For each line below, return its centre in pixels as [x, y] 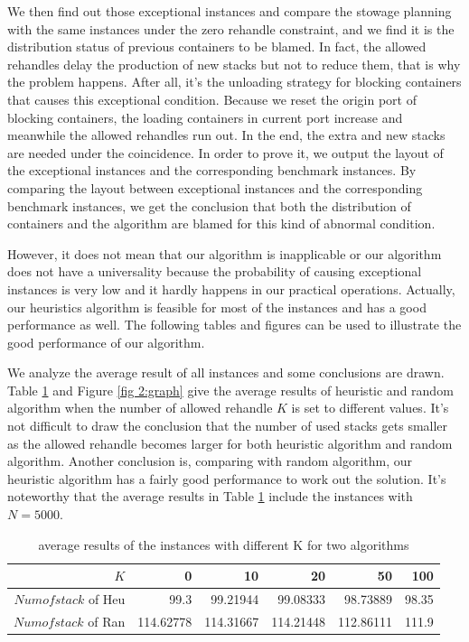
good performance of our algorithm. [106, 342]
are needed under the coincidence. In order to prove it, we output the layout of [225, 152]
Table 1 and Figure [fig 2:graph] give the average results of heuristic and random [230, 390]
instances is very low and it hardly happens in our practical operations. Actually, [231, 288]
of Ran [107, 621]
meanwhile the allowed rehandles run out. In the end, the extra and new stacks [226, 135]
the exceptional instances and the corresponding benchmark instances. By [212, 170]
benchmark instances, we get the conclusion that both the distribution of [209, 205]
